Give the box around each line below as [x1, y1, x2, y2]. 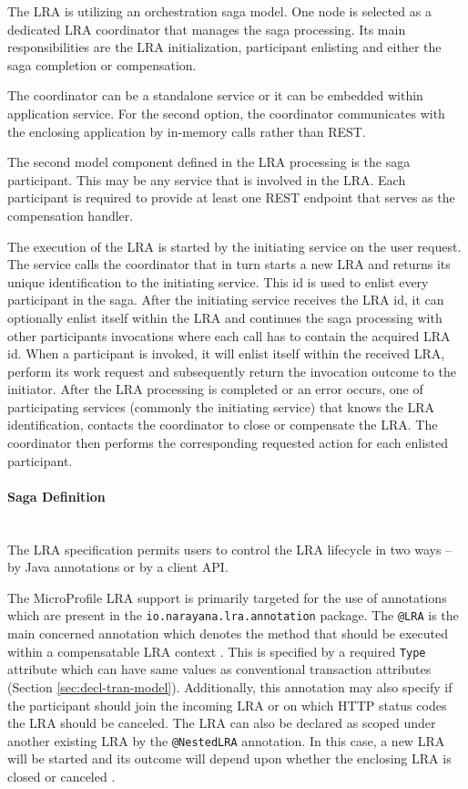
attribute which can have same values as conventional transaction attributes [7, 659, 432, 679]
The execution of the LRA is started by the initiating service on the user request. [7, 236, 462, 255]
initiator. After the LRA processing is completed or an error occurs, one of [7, 379, 423, 399]
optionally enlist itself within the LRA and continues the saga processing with [7, 307, 443, 327]
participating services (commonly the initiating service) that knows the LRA [7, 397, 435, 416]
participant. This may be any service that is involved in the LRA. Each [7, 170, 406, 189]
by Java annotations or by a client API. [7, 557, 229, 576]
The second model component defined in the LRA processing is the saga [7, 152, 411, 171]
